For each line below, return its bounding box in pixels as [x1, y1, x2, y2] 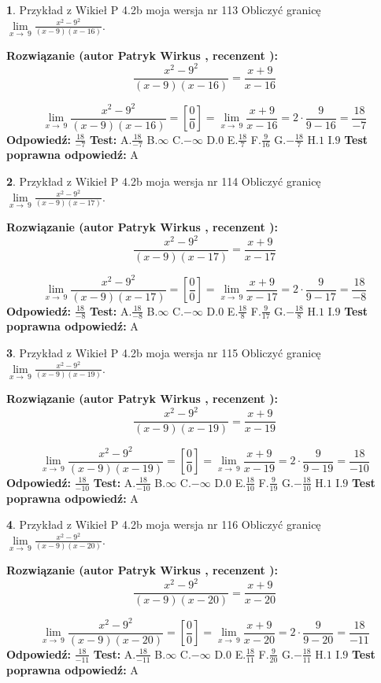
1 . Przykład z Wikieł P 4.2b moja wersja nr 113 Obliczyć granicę [6, 2, 321, 17]
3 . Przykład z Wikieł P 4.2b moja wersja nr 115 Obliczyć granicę [6, 345, 321, 361]
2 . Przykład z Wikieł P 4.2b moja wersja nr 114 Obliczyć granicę [6, 173, 321, 190]
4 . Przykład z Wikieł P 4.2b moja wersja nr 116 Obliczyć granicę [6, 516, 321, 533]
